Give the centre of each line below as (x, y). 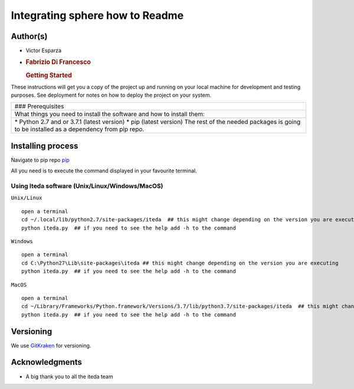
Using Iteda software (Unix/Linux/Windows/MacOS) (87, 186)
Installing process (45, 146)
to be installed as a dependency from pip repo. (79, 129)
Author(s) (29, 36)
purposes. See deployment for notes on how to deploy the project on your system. (111, 95)
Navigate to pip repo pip (40, 160)
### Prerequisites (39, 106)
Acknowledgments (47, 362)
